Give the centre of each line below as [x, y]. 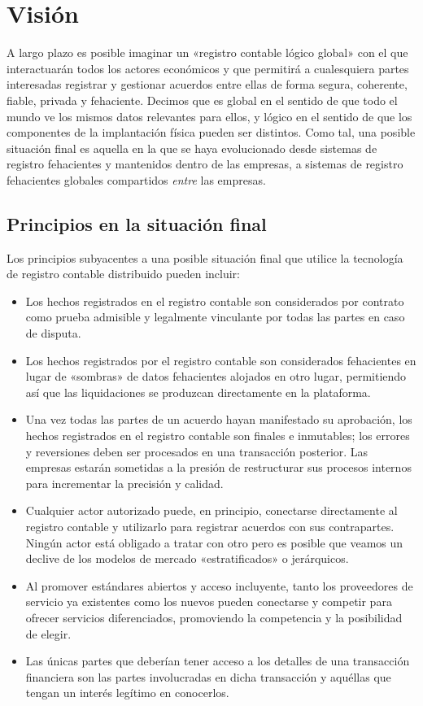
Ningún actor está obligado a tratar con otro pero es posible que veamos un [214, 542]
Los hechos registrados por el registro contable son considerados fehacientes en [221, 360]
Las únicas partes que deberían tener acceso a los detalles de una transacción [218, 661]
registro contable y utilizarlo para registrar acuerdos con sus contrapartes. [210, 526]
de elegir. [48, 633]
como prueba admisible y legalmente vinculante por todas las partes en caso [215, 317]
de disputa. [53, 333]
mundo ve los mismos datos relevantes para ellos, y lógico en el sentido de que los [209, 116]
